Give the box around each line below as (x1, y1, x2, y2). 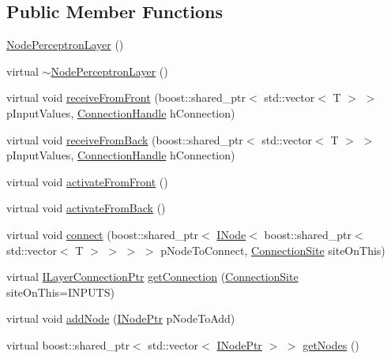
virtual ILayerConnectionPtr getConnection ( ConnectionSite (6, 268, 299, 285)
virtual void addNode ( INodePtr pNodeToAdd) (6, 310, 235, 327)
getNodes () (303, 336, 359, 353)
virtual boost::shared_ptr (6, 336, 130, 353)
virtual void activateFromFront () (6, 173, 168, 189)
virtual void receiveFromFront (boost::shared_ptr (6, 89, 246, 106)
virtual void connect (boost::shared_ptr (6, 226, 199, 242)
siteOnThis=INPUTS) (6, 283, 115, 300)
